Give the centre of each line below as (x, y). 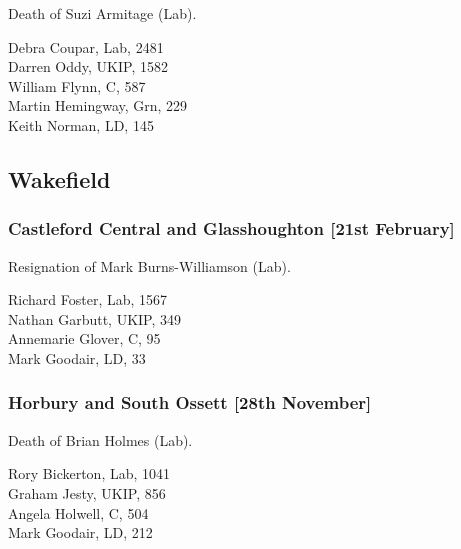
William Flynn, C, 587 (77, 85)
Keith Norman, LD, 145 (81, 124)
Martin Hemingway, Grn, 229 (98, 105)
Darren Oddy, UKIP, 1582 (88, 66)
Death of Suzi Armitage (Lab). (102, 13)
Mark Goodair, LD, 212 (80, 532)
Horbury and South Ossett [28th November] (190, 402)
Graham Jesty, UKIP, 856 (87, 492)
